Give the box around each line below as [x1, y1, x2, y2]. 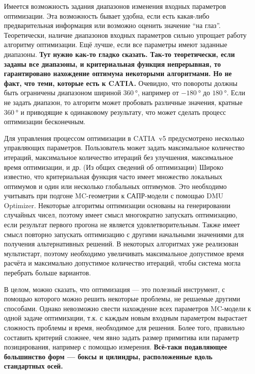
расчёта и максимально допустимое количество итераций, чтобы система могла [4, 258, 241, 268]
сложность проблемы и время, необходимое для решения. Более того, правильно [4, 322, 245, 332]
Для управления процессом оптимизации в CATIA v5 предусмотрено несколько [4, 133, 244, 143]
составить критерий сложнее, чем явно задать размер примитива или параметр [4, 332, 239, 342]
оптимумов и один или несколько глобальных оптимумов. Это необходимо [4, 181, 227, 191]
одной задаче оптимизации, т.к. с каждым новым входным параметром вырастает [4, 313, 247, 323]
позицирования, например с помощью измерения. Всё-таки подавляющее [4, 342, 227, 352]
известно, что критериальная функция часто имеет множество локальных [4, 171, 223, 182]
